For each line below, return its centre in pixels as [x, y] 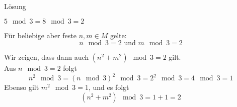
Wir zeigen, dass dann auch [47, 57]
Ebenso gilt [22, 87]
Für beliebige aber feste [40, 35]
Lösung [15, 6]
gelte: [118, 35]
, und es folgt [109, 87]
